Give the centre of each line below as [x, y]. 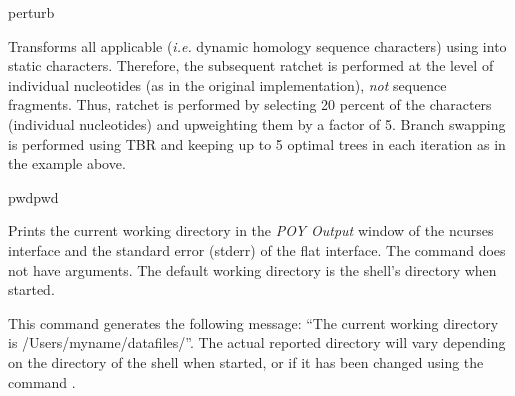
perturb [31, 12]
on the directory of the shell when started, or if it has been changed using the [246, 361]
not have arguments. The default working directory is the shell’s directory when [252, 269]
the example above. [67, 163]
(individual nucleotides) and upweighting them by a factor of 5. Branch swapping [257, 123]
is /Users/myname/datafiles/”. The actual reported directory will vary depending [257, 342]
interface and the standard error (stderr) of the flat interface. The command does [257, 249]
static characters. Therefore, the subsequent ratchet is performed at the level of [251, 65]
